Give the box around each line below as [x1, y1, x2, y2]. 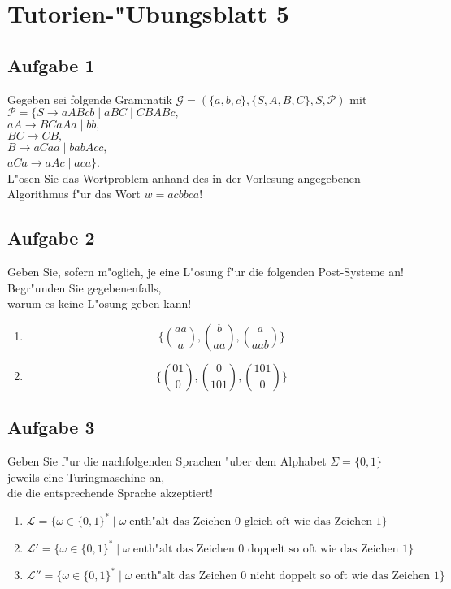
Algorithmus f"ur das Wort [7, 185, 141, 202]
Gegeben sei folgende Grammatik [7, 90, 172, 107]
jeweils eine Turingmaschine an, [7, 468, 165, 485]
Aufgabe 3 [7, 414, 95, 440]
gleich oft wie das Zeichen [244, 516, 373, 528]
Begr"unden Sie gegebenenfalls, [7, 279, 162, 296]
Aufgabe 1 [7, 52, 95, 77]
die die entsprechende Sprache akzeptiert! [7, 484, 213, 501]
